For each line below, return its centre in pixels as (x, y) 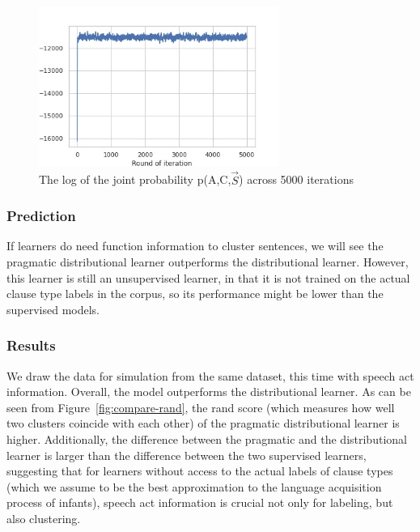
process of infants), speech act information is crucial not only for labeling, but (200, 502)
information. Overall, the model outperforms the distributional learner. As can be (209, 392)
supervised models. (53, 309)
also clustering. (44, 519)
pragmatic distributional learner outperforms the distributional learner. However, (208, 262)
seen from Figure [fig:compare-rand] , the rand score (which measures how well (201, 407)
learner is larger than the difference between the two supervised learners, (187, 455)
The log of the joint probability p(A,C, (135, 179)
